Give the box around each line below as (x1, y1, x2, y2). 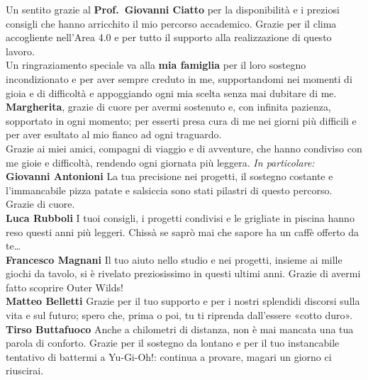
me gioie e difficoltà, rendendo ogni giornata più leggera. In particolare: (6, 155, 315, 169)
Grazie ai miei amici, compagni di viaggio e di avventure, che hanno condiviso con (6, 140, 362, 155)
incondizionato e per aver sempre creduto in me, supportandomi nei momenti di (6, 71, 352, 86)
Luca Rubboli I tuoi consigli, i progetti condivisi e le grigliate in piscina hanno (6, 210, 355, 225)
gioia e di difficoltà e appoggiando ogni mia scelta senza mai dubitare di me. (6, 85, 337, 100)
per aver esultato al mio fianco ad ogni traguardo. (6, 127, 222, 142)
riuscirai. (6, 363, 44, 378)
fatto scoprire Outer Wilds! (6, 279, 123, 294)
